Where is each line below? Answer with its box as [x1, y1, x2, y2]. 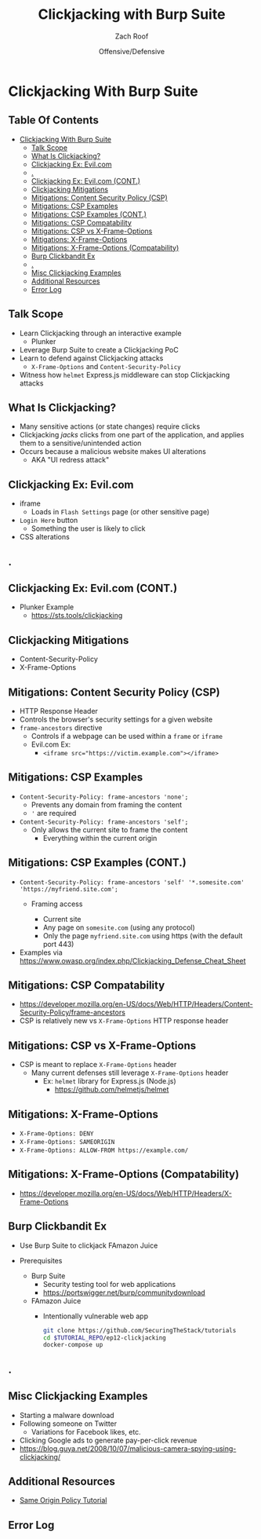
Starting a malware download [19, 1410, 115, 1420]
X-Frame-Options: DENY [19, 1130, 94, 1138]
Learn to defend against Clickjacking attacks [19, 353, 164, 363]
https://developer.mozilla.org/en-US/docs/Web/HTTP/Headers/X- [19, 1188, 233, 1198]
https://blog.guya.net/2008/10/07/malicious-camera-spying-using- [19, 1443, 237, 1453]
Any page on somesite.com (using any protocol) [42, 923, 196, 932]
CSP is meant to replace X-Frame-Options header [19, 1060, 177, 1069]
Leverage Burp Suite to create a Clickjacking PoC [19, 345, 179, 354]
